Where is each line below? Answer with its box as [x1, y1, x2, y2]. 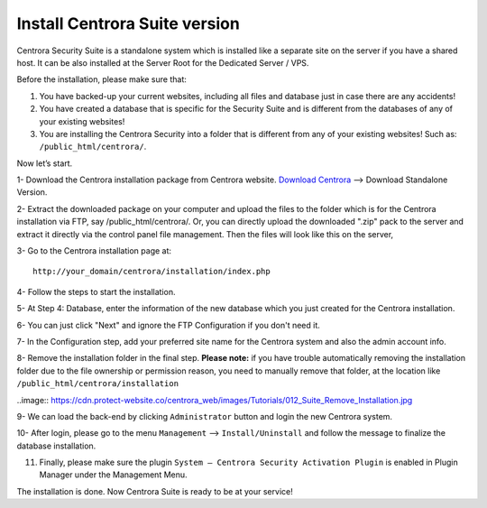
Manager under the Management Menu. [39, 469, 188, 480]
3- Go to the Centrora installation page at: [16, 245, 171, 256]
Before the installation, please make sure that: [16, 74, 187, 85]
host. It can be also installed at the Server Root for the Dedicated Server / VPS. [16, 57, 309, 68]
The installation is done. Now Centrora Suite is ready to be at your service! [16, 485, 293, 496]
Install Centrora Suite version [16, 14, 241, 33]
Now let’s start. [16, 158, 73, 169]
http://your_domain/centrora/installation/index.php [32, 266, 271, 277]
